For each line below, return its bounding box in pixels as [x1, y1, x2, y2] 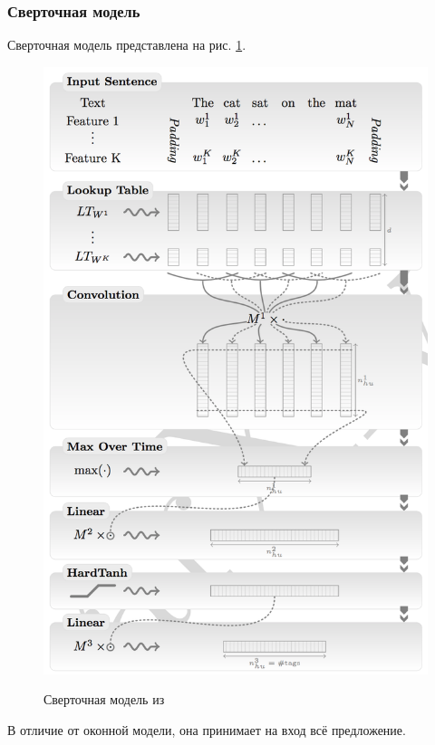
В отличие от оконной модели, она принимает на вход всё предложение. [7, 721, 406, 740]
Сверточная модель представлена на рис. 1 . [7, 35, 246, 54]
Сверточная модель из [43, 690, 165, 709]
